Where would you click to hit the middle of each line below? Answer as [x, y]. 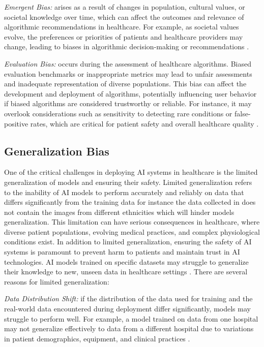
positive [16, 123]
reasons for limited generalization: [57, 281]
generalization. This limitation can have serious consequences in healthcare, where [132, 222]
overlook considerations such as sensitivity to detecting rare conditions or [118, 113]
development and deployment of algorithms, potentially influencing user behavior [130, 93]
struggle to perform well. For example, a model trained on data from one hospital [131, 318]
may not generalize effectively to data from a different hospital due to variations [129, 328]
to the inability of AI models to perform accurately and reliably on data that [124, 192]
